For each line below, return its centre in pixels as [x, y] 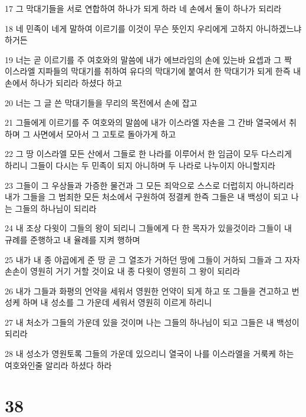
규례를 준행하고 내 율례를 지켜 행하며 [73, 239]
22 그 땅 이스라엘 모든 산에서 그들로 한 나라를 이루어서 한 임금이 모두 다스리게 [148, 154]
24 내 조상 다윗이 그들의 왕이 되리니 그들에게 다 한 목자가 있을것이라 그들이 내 [148, 228]
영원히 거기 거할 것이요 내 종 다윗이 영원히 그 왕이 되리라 [135, 271]
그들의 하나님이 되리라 [56, 208]
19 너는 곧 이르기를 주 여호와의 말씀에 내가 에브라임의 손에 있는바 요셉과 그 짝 [148, 59]
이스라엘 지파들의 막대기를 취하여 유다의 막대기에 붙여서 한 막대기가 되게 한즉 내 [153, 71]
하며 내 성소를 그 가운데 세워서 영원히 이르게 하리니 [117, 302]
